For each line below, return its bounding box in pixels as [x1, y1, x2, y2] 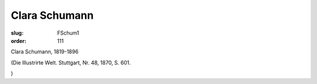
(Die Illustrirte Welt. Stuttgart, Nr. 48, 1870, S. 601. [11, 59, 131, 66]
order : [11, 37, 26, 44]
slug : [11, 29, 23, 36]
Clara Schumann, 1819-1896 [11, 48, 79, 55]
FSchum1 [57, 29, 79, 36]
